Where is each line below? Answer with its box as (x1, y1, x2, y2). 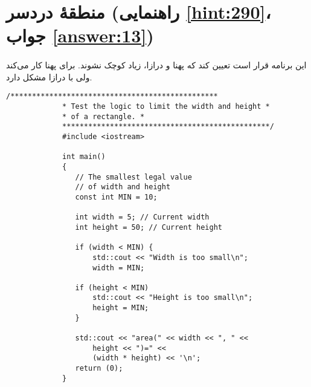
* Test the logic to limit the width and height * (62, 102, 270, 111)
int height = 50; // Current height (75, 223, 222, 232)
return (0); (75, 364, 123, 373)
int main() (62, 152, 106, 161)
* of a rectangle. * (62, 112, 145, 121)
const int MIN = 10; (75, 192, 158, 201)
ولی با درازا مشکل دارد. (6, 70, 92, 83)
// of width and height (75, 183, 171, 192)
